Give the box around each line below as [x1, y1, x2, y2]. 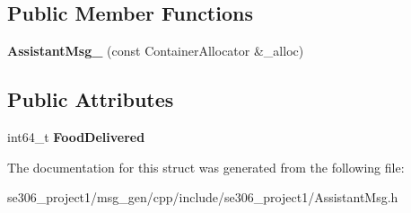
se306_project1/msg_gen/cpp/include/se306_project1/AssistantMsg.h [7, 188, 398, 207]
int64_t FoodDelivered [7, 128, 145, 146]
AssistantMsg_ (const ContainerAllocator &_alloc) [7, 41, 304, 60]
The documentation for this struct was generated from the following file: [7, 157, 405, 176]
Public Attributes [7, 85, 174, 113]
